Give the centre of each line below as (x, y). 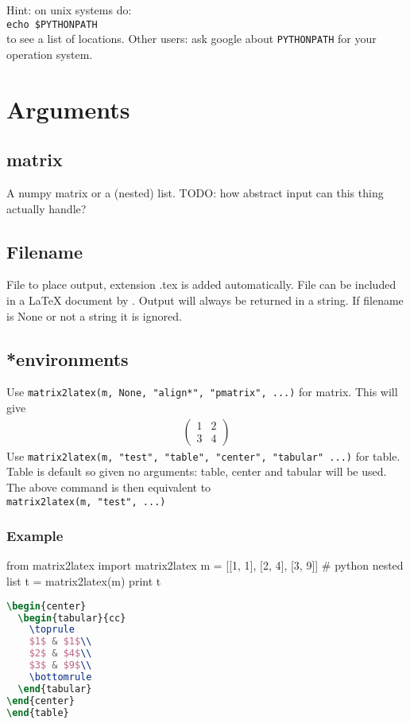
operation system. (50, 54)
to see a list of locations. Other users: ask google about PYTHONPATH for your (191, 39)
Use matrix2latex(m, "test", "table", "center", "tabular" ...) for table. (203, 455)
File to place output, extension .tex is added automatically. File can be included (201, 284)
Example (35, 536)
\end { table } (38, 712)
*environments (68, 358)
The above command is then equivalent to (109, 487)
